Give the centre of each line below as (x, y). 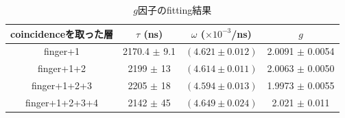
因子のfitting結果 (175, 10)
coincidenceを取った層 (62, 33)
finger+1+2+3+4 (62, 102)
